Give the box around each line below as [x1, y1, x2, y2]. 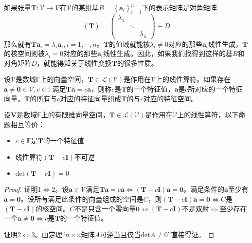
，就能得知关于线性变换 [36, 57, 112, 68]
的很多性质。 [117, 57, 158, 68]
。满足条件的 [183, 184, 224, 194]
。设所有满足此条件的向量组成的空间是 [20, 194, 144, 204]
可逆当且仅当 [100, 229, 141, 239]
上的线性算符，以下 [177, 110, 239, 120]
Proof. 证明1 [4, 184, 41, 194]
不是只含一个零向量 [74, 203, 136, 213]
